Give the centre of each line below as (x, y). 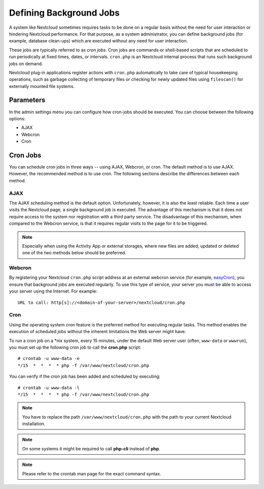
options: (17, 118)
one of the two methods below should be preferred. (74, 253)
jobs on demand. (26, 64)
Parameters (27, 100)
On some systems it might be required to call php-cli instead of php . (91, 448)
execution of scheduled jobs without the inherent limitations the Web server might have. (98, 332)
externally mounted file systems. (42, 86)
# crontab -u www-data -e (49, 359)
